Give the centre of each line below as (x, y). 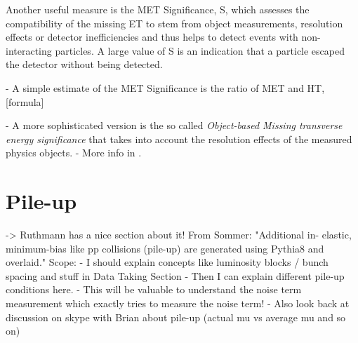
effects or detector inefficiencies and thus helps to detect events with (152, 37)
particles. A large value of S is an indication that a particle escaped (200, 50)
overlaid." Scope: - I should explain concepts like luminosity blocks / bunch (167, 262)
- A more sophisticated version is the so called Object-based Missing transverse (174, 125)
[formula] (25, 101)
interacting (29, 50)
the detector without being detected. (84, 64)
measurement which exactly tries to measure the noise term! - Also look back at (178, 303)
